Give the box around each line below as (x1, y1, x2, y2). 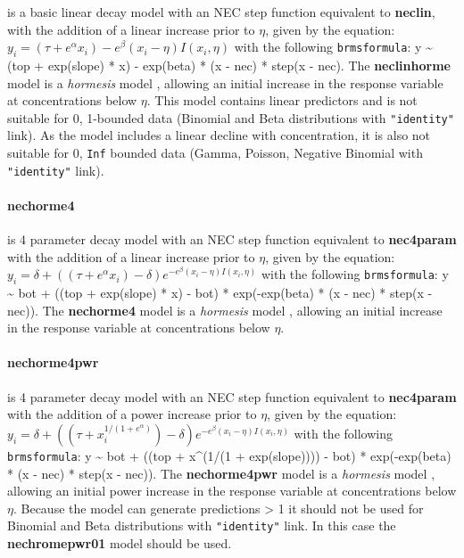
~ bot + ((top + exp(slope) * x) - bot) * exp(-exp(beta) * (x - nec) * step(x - (7, 283, 433, 302)
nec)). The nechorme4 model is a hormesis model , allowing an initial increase (7, 300, 443, 319)
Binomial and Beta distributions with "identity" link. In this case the (7, 516, 396, 535)
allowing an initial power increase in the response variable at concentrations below (7, 481, 457, 500)
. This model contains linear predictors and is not (146, 91, 418, 110)
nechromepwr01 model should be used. (7, 533, 232, 552)
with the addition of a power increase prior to (7, 405, 257, 423)
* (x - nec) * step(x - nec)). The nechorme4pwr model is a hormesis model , (7, 464, 435, 482)
